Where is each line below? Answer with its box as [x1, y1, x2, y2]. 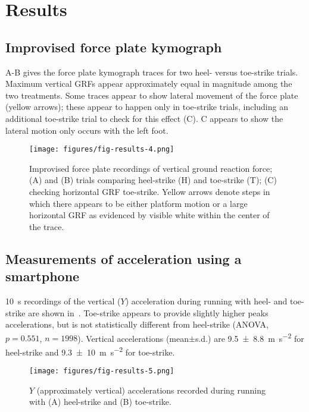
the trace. [29, 220, 64, 232]
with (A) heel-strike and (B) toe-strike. [29, 395, 171, 408]
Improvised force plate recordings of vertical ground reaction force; [29, 162, 273, 174]
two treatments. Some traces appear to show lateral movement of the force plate [5, 89, 298, 101]
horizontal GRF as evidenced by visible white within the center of [29, 209, 270, 221]
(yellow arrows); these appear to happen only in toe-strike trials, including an [5, 100, 288, 113]
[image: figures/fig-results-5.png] [29, 367, 174, 376]
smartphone [5, 267, 80, 285]
